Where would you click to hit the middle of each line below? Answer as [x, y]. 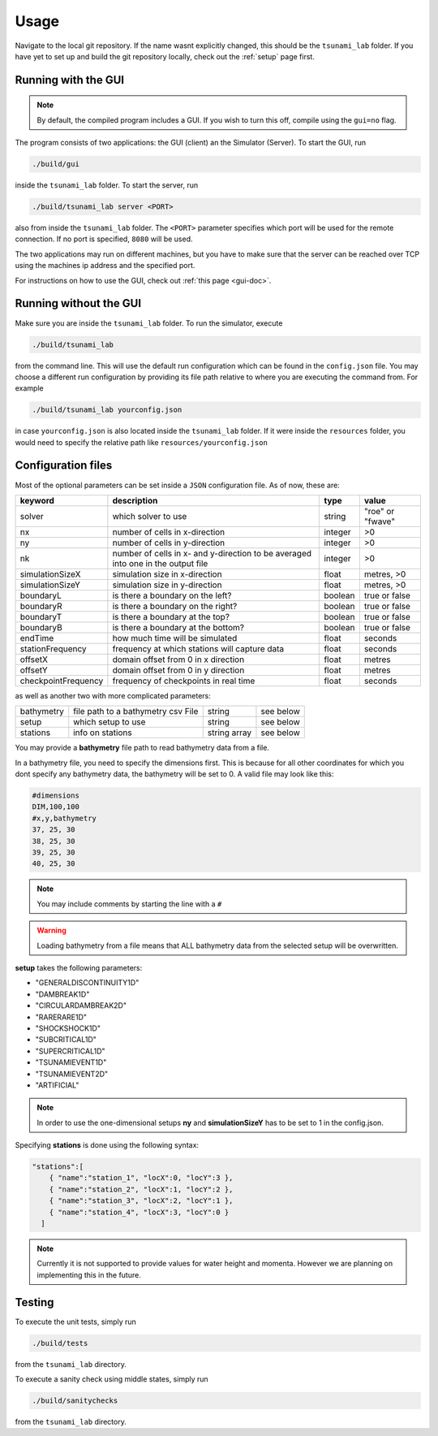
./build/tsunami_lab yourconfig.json [107, 410]
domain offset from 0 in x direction [178, 660]
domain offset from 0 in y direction [178, 670]
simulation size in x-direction [167, 574]
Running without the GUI [78, 303]
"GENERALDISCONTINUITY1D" [87, 983]
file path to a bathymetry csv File [136, 712]
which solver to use [150, 516]
